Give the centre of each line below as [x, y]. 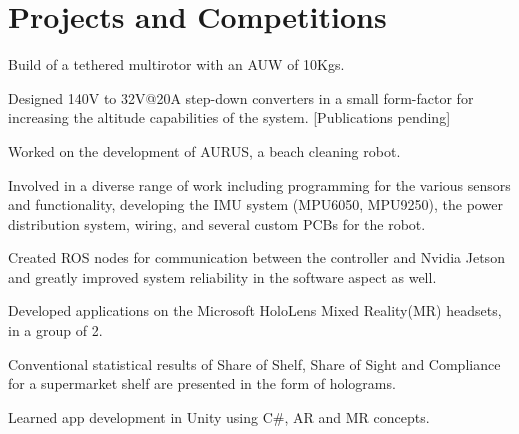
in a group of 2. [55, 330]
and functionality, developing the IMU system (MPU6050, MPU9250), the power [255, 204]
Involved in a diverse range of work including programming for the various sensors [259, 184]
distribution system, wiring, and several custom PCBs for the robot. [217, 223]
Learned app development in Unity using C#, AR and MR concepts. [219, 416]
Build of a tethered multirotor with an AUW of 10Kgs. [176, 64]
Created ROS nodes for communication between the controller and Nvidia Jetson [256, 257]
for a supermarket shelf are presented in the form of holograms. [202, 383]
